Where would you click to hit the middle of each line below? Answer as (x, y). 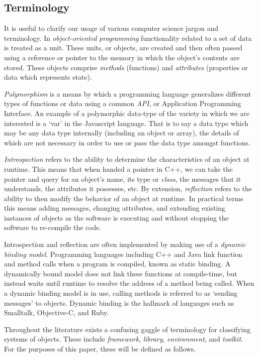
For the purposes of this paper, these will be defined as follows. (100, 349)
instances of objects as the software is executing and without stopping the (117, 217)
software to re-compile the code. (53, 227)
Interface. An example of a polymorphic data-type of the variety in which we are (127, 113)
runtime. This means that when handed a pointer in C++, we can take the (118, 169)
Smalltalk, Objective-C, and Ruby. (56, 312)
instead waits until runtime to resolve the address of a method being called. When (129, 283)
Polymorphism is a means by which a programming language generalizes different (128, 93)
